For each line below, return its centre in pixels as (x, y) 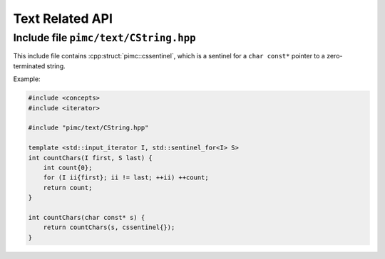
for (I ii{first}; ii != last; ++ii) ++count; (126, 178)
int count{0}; (68, 168)
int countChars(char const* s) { (87, 217)
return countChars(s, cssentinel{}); (109, 227)
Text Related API (63, 18)
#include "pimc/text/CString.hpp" (88, 128)
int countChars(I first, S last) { (90, 158)
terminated (29, 66)
